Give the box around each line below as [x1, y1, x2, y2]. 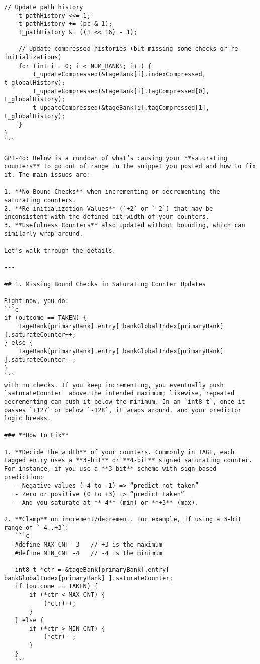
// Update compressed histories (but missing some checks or [18, 45, 227, 53]
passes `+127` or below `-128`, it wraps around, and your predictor [4, 406, 242, 414]
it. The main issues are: [4, 171, 91, 179]
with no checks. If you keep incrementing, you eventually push [4, 381, 224, 389]
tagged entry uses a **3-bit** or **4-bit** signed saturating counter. [4, 457, 252, 464]
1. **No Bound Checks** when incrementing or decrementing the [4, 188, 220, 196]
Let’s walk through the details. [4, 247, 116, 255]
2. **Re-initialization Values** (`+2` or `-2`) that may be [4, 205, 213, 212]
